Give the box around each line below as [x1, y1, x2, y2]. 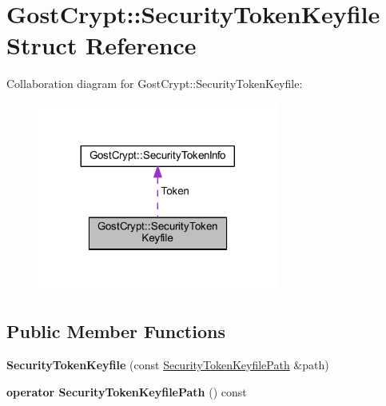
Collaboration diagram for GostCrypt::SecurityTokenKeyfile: [6, 75, 303, 92]
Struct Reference [6, 29, 197, 62]
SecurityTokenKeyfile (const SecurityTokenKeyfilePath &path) [6, 356, 329, 372]
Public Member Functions [6, 319, 225, 344]
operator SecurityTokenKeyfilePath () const [6, 383, 247, 400]
